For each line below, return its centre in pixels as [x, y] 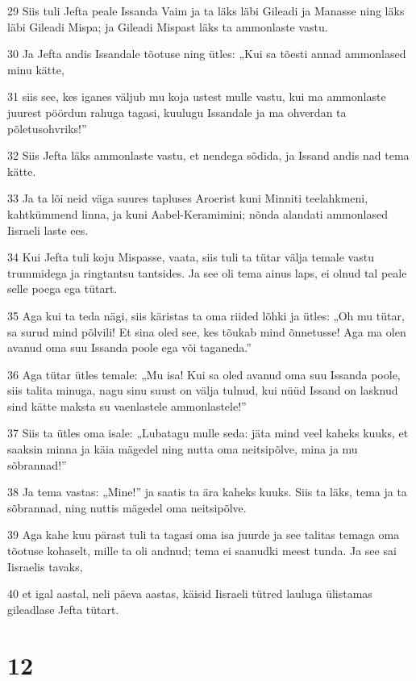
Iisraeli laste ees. [48, 230]
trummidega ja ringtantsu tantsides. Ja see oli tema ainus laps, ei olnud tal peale [207, 272]
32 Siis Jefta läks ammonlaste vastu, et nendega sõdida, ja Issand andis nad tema [208, 155]
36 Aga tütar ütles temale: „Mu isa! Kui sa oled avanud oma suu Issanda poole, [204, 374]
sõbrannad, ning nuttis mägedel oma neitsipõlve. [127, 507]
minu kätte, [36, 69]
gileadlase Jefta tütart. [63, 609]
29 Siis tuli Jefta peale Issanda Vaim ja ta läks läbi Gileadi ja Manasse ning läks [206, 10]
